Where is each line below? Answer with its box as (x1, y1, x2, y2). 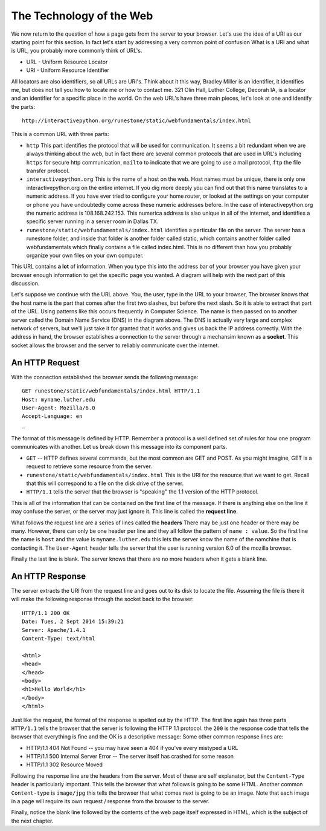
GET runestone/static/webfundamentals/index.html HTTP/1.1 (22, 388, 200, 394)
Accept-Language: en (22, 413, 83, 420)
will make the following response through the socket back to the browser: (11, 596, 194, 603)
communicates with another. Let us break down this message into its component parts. (11, 443, 228, 451)
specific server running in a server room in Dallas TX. (26, 218, 159, 225)
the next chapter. (11, 817, 54, 824)
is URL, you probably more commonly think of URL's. (11, 47, 142, 54)
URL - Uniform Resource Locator (26, 58, 108, 65)
